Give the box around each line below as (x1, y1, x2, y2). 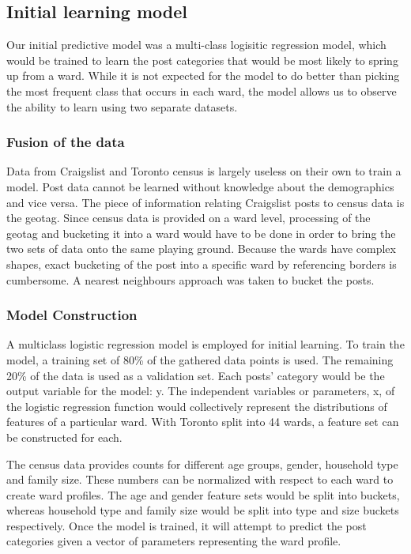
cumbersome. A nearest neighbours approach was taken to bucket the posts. (6, 271, 375, 288)
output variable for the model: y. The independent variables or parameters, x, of (6, 383, 395, 399)
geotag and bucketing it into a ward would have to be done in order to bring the (6, 224, 396, 241)
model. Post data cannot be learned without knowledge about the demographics (6, 178, 394, 194)
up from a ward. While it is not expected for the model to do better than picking (6, 67, 400, 84)
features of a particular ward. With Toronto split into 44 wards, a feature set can (6, 413, 399, 430)
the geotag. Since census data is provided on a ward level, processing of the (6, 209, 371, 226)
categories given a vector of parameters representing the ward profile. (6, 533, 341, 549)
